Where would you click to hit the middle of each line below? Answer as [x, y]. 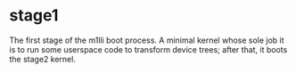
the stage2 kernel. [42, 59]
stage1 [34, 16]
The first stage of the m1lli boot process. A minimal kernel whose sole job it [147, 40]
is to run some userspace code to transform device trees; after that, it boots [148, 49]
